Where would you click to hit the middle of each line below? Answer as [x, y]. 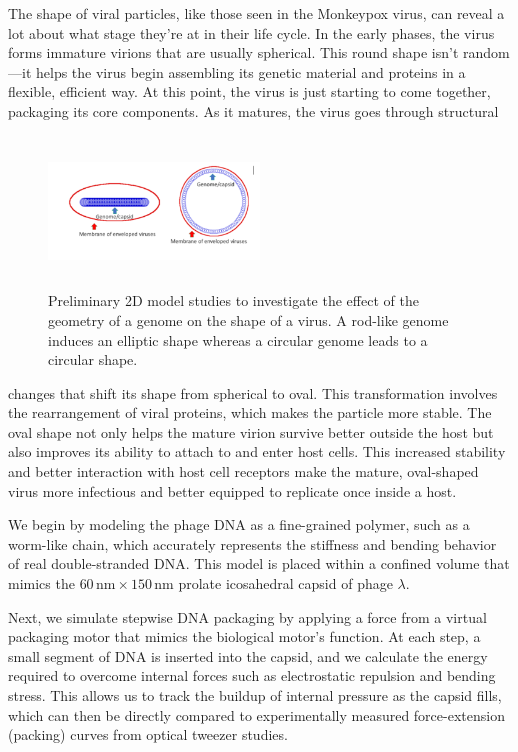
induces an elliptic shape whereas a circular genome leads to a [238, 339]
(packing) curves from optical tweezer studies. [148, 734]
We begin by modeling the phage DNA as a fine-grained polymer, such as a [239, 524]
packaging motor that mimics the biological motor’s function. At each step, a [244, 636]
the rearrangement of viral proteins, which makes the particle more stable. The [250, 412]
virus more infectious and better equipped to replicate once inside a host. [232, 490]
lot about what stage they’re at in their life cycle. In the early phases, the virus [251, 32]
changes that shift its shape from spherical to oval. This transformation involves [253, 392]
